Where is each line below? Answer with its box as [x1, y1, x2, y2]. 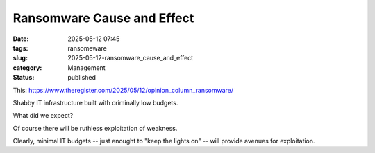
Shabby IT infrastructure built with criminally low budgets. [12, 98, 178, 107]
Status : [12, 73, 35, 82]
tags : [12, 44, 28, 52]
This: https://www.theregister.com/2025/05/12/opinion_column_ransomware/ [12, 86, 234, 94]
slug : [12, 54, 28, 62]
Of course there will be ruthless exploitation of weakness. [12, 124, 178, 132]
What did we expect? [12, 111, 74, 120]
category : [12, 63, 42, 72]
